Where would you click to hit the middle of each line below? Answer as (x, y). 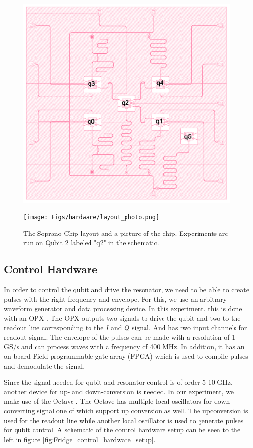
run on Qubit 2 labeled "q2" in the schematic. (91, 243)
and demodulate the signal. (45, 365)
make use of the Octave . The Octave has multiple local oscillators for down (117, 401)
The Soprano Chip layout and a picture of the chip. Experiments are (126, 233)
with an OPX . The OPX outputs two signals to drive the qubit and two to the (122, 318)
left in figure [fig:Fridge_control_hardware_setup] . (80, 439)
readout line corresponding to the (54, 327)
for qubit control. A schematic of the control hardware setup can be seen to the (122, 430)
